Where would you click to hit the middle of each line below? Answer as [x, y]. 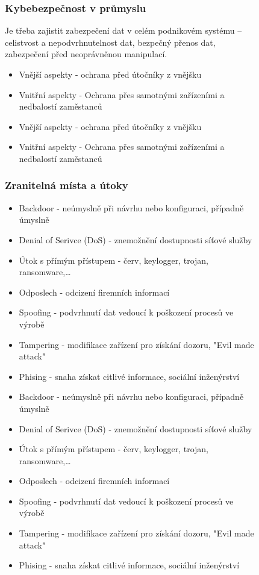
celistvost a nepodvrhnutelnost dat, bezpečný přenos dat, [110, 42]
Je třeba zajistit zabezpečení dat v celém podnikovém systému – [123, 30]
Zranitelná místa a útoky [67, 185]
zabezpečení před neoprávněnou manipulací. [86, 54]
